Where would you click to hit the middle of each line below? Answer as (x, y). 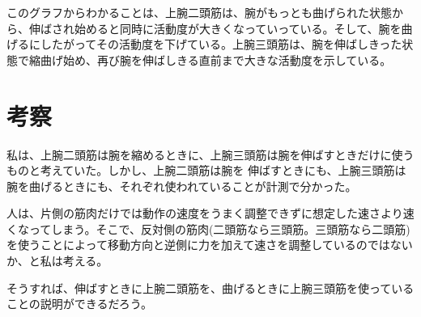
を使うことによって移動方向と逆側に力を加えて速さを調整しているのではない (210, 245)
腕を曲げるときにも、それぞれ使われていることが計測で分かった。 (182, 186)
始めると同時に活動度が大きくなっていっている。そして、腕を (238, 28)
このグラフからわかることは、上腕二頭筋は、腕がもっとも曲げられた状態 (199, 12)
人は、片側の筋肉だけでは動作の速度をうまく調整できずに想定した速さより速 (210, 213)
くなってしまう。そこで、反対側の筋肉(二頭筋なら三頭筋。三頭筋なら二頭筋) (208, 228)
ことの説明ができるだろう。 (79, 304)
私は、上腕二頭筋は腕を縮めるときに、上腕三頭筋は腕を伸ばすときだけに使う (210, 154)
